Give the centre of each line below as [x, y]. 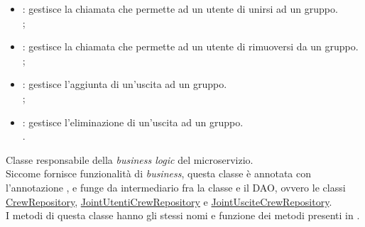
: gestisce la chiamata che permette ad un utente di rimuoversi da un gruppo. [190, 46]
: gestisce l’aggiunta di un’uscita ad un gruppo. [125, 84]
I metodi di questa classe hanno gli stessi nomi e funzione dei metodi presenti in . [183, 215]
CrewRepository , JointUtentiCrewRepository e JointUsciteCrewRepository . [169, 201]
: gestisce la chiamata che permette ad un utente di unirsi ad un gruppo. [180, 9]
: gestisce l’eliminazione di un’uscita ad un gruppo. [133, 122]
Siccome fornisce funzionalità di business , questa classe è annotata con [159, 173]
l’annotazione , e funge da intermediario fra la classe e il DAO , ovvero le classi [176, 187]
